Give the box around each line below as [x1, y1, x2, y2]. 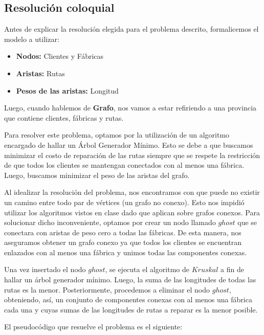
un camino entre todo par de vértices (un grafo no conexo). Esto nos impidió [4, 196, 245, 207]
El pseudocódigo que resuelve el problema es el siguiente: [4, 321, 183, 332]
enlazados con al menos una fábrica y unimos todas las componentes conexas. [4, 247, 247, 257]
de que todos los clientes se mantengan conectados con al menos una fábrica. [4, 160, 245, 170]
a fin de [221, 264, 244, 275]
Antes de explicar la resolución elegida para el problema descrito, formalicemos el [4, 24, 259, 34]
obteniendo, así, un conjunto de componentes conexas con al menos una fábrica [4, 294, 252, 305]
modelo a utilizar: [4, 33, 59, 44]
